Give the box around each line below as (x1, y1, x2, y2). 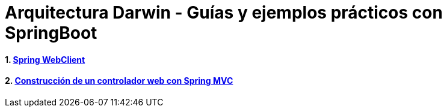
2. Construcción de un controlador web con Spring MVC (5, 75, 233, 86)
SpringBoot (5, 23, 97, 43)
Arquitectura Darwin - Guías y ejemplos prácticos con (5, 2, 443, 23)
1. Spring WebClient (5, 54, 85, 65)
